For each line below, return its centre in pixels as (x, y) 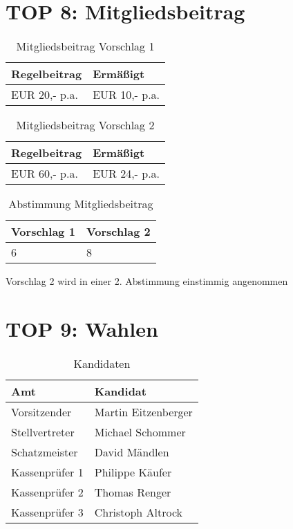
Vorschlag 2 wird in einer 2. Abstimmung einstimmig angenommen (147, 281)
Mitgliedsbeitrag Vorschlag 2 (85, 125)
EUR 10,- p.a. (126, 95)
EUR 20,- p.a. (45, 95)
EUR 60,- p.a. (45, 174)
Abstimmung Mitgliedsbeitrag (81, 204)
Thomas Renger (133, 492)
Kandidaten (102, 363)
